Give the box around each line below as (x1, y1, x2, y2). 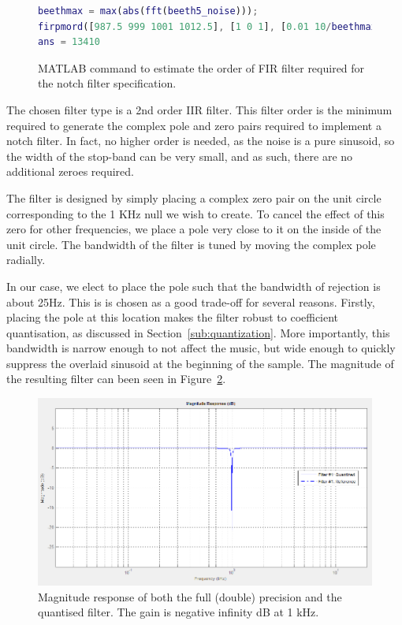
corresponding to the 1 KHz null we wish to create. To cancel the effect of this (6, 205, 385, 221)
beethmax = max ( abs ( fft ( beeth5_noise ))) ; (38, 6, 259, 17)
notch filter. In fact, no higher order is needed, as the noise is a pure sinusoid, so (6, 132, 395, 149)
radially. (6, 251, 46, 268)
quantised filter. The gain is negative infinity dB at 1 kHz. (38, 604, 319, 620)
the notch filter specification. (38, 75, 177, 91)
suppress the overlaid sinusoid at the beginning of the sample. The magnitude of (6, 355, 394, 371)
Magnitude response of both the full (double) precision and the (38, 588, 342, 605)
